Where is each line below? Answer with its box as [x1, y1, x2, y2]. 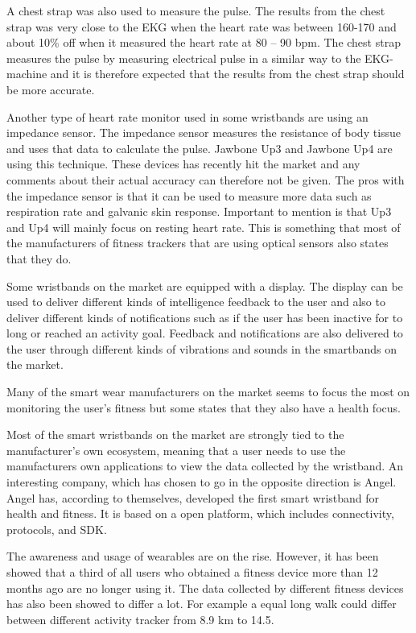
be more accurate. [6, 81, 95, 97]
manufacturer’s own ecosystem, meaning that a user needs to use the [6, 441, 346, 458]
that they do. [6, 250, 72, 267]
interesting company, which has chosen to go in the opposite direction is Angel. [6, 474, 397, 490]
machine [6, 65, 47, 82]
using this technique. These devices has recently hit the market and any [6, 155, 360, 172]
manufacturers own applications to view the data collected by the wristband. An [6, 457, 404, 474]
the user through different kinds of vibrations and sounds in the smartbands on [6, 340, 397, 357]
